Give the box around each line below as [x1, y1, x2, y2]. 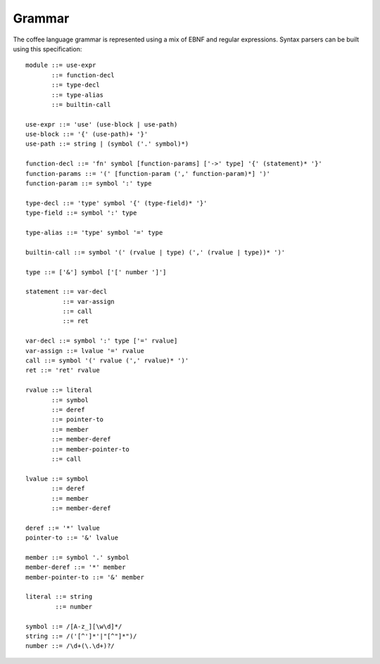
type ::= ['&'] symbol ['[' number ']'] [25, 268, 167, 276]
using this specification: [13, 44, 82, 53]
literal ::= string [25, 593, 93, 601]
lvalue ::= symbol [25, 475, 89, 483]
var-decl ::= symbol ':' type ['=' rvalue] [25, 337, 178, 345]
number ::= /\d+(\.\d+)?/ [25, 642, 115, 650]
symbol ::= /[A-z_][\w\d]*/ [25, 622, 122, 630]
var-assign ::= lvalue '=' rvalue [25, 347, 144, 355]
